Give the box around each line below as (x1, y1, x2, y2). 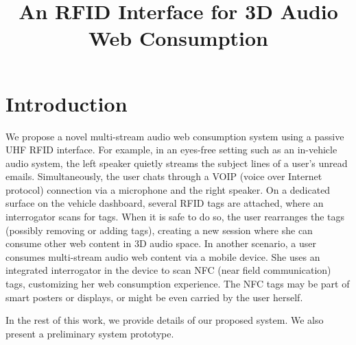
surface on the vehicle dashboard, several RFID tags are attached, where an (5, 196, 324, 210)
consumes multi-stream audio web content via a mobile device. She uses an (5, 249, 320, 264)
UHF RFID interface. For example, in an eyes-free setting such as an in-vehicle (5, 142, 337, 157)
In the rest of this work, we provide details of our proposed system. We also (5, 313, 324, 327)
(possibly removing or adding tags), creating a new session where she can (5, 222, 313, 237)
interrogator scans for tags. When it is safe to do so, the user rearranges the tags (5, 209, 345, 224)
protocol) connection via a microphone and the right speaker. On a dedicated (5, 182, 331, 196)
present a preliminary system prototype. (5, 326, 174, 340)
